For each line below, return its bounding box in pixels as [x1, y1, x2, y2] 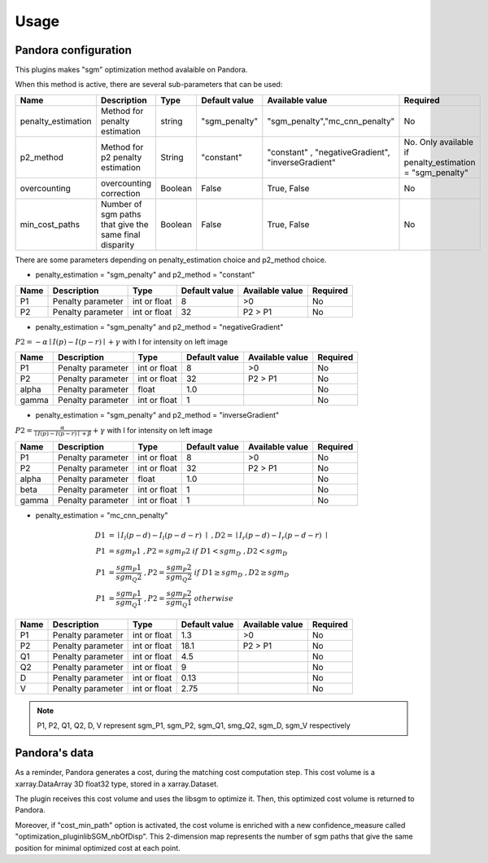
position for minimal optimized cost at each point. [15, 843, 181, 852]
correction [100, 187, 141, 199]
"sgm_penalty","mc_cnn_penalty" [267, 115, 395, 126]
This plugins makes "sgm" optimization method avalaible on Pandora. [15, 65, 248, 75]
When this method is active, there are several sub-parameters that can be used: [15, 80, 283, 90]
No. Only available [403, 136, 474, 147]
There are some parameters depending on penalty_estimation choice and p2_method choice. [15, 255, 327, 265]
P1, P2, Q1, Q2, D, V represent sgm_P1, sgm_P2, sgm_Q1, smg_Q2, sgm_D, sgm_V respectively [37, 721, 351, 730]
